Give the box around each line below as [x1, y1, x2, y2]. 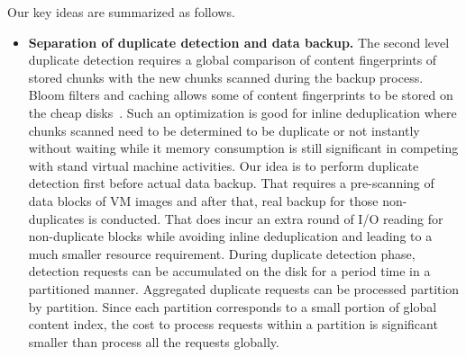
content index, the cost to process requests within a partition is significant [28, 315, 438, 334]
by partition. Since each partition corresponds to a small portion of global [28, 297, 437, 316]
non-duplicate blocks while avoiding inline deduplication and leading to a [28, 227, 433, 245]
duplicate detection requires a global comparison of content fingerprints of [28, 50, 437, 69]
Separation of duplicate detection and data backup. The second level [28, 32, 450, 51]
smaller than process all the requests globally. [28, 332, 279, 351]
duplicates [28, 209, 85, 228]
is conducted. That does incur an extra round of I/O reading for [87, 209, 443, 228]
